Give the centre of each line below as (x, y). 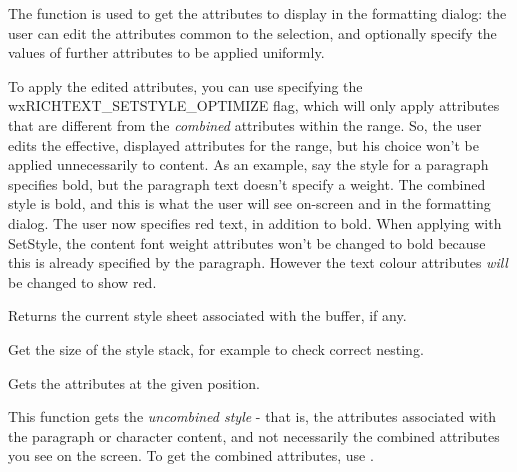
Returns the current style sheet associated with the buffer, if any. (207, 315)
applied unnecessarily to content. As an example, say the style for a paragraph (248, 164)
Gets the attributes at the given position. (134, 382)
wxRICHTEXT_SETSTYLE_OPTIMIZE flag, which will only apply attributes (254, 105)
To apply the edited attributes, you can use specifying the (185, 85)
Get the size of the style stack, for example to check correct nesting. (216, 348)
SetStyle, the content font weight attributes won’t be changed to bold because (247, 242)
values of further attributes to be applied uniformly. (166, 52)
